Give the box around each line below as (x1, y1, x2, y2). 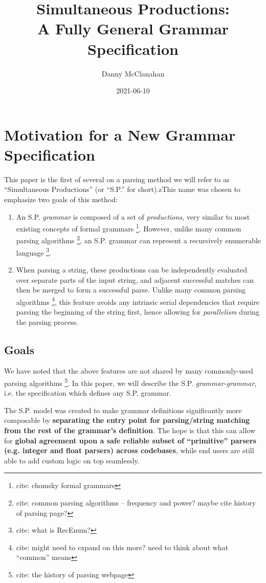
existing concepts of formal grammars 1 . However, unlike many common (16, 222, 241, 234)
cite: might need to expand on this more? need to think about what (16, 541, 229, 552)
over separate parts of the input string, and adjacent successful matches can (16, 274, 254, 285)
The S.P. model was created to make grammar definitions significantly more (4, 404, 242, 415)
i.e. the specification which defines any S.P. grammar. (4, 387, 171, 398)
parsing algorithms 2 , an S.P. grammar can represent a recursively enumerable (16, 234, 261, 246)
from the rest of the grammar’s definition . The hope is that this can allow (4, 424, 255, 435)
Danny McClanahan (101, 68, 165, 79)
